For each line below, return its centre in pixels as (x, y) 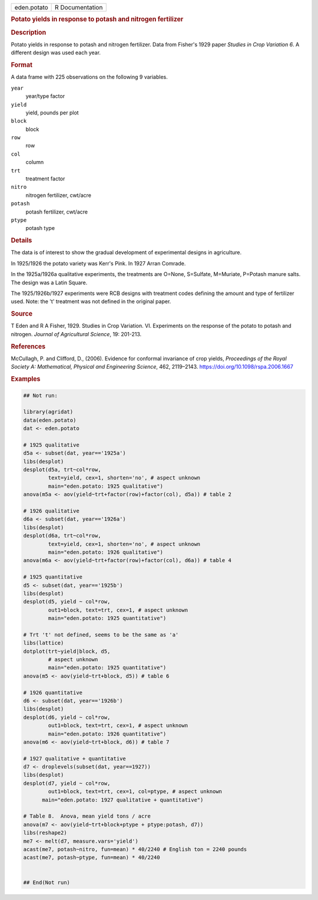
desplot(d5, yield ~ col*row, (67, 602)
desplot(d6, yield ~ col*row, (67, 717)
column (35, 162)
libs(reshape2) (45, 833)
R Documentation (79, 7)
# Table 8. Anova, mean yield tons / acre (87, 816)
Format (21, 65)
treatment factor (45, 179)
